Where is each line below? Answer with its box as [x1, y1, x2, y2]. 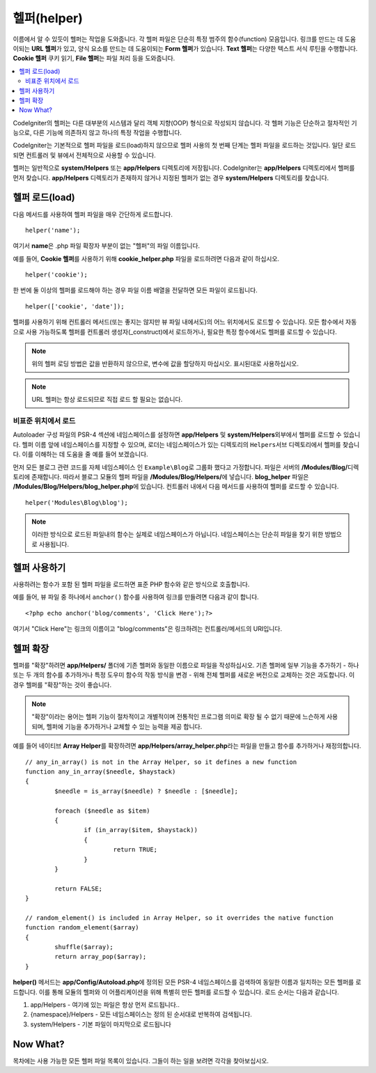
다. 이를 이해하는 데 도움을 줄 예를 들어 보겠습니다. [13, 450, 149, 459]
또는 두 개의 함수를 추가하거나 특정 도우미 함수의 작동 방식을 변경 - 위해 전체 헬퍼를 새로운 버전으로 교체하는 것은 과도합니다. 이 [13, 671, 355, 679]
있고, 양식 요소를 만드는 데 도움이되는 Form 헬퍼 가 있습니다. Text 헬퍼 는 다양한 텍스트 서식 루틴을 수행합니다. [63, 44, 358, 52]
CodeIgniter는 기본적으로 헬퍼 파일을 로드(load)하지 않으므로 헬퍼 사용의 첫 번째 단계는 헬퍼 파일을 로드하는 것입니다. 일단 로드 [13, 141, 357, 150]
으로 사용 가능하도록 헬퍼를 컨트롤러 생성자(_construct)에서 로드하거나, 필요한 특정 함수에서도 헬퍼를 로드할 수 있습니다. [13, 327, 337, 336]
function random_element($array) [25, 923, 139, 932]
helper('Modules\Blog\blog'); [25, 499, 129, 506]
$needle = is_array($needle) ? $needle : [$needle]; [54, 787, 238, 795]
